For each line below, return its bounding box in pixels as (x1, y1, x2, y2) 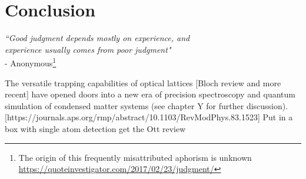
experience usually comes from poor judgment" (5, 43, 171, 55)
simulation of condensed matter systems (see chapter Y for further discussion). (5, 99, 288, 112)
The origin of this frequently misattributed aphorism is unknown (18, 151, 252, 163)
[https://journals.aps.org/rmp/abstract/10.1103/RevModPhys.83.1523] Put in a (5, 111, 293, 123)
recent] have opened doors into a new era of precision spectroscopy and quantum (5, 88, 295, 100)
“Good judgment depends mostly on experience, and (5, 32, 190, 44)
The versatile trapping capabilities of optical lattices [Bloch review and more (5, 76, 281, 89)
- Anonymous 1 (5, 55, 56, 69)
